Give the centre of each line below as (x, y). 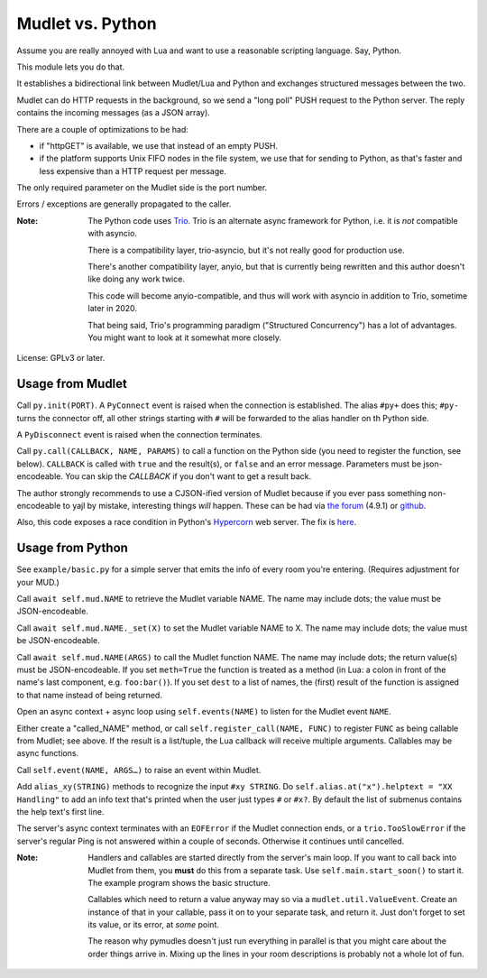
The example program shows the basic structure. (179, 882)
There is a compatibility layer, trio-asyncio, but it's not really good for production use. (246, 250)
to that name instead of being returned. (89, 695)
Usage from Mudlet (72, 384)
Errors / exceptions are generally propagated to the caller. (124, 204)
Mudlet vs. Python (87, 23)
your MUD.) (38, 582)
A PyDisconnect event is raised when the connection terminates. (140, 435)
